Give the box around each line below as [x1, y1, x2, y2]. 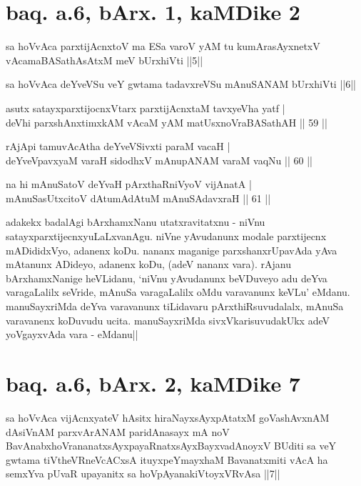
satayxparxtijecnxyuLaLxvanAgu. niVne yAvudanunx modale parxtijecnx [6, 229, 327, 244]
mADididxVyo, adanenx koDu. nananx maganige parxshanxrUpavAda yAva [6, 242, 337, 257]
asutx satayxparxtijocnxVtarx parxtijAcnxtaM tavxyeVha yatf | [6, 100, 285, 115]
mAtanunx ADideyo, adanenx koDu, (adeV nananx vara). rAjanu [6, 257, 291, 272]
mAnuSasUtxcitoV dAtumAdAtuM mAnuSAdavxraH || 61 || [6, 190, 271, 205]
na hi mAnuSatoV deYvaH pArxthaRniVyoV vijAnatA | [6, 177, 252, 192]
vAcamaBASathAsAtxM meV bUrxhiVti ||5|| [6, 52, 203, 67]
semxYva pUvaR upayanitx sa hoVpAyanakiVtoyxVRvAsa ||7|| [6, 466, 280, 481]
